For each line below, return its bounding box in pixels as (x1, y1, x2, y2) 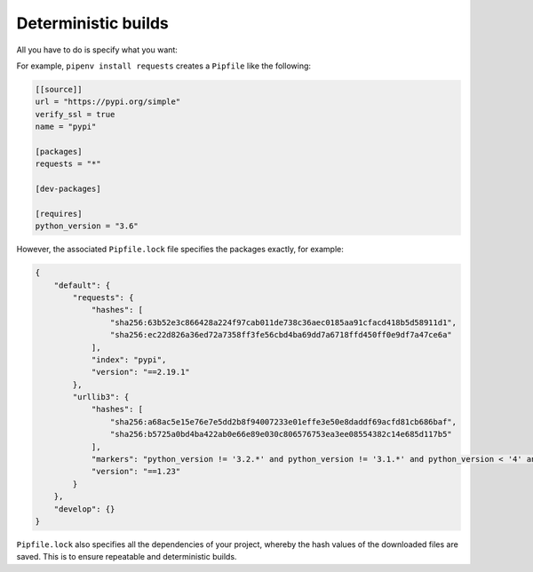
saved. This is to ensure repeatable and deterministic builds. (16, 552, 237, 562)
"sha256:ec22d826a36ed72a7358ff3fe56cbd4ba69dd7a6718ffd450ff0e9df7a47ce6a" (109, 330, 452, 340)
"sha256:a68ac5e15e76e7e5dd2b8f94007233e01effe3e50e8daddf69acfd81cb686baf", (109, 417, 457, 426)
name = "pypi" (35, 122, 97, 132)
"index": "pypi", (91, 354, 167, 364)
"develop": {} (53, 504, 115, 514)
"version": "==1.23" (91, 466, 181, 477)
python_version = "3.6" (35, 221, 139, 231)
